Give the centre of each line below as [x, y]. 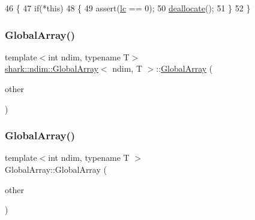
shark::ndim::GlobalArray [52, 68]
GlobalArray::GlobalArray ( [56, 169]
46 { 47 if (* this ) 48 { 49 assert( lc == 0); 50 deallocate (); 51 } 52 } [128, 8]
